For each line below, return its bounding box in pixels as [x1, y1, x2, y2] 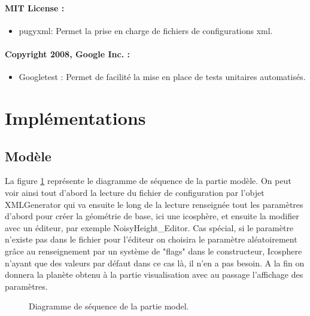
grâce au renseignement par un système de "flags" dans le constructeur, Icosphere [5, 244, 302, 257]
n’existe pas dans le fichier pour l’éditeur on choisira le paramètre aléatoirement [5, 233, 297, 246]
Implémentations [5, 105, 146, 130]
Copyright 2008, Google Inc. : [5, 47, 130, 60]
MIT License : [5, 1, 65, 14]
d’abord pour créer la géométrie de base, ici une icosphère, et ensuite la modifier [5, 210, 299, 222]
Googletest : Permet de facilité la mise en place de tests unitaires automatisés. [19, 70, 306, 83]
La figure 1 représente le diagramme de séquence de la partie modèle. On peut [5, 174, 291, 187]
